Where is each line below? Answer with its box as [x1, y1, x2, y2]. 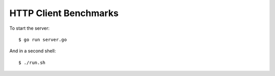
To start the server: [9, 25, 50, 31]
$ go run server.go [18, 37, 67, 42]
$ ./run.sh [18, 59, 46, 65]
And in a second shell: [9, 48, 56, 54]
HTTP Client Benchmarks [9, 8, 119, 19]
